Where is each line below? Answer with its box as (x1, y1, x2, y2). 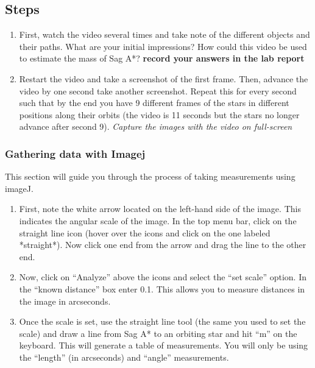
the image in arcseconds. (19, 294, 111, 307)
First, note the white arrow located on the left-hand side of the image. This (19, 202, 301, 215)
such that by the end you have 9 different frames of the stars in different (19, 96, 289, 109)
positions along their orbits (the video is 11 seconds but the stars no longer (19, 108, 300, 121)
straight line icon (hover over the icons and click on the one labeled (19, 226, 271, 239)
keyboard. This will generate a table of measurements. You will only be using (19, 339, 308, 352)
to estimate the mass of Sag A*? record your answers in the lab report (19, 52, 305, 65)
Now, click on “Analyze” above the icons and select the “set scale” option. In (19, 271, 306, 283)
